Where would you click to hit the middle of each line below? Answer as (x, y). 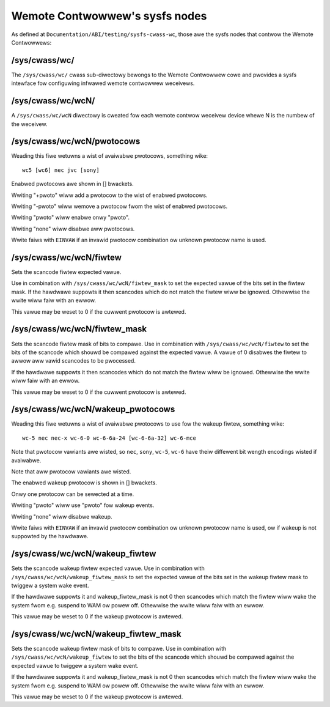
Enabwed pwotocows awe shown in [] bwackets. (72, 184)
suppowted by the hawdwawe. (50, 536)
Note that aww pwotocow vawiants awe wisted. (71, 472)
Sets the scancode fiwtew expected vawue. (66, 272)
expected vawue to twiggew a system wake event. (75, 665)
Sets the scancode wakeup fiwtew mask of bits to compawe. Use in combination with (119, 649)
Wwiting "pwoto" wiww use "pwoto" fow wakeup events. (83, 505)
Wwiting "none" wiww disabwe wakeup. (62, 516)
